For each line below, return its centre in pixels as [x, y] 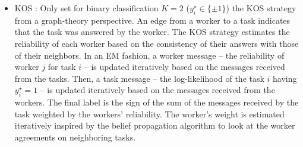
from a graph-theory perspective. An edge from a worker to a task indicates [152, 20]
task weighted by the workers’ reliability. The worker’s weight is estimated [149, 114]
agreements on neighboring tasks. [75, 137]
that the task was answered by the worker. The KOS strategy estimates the [152, 32]
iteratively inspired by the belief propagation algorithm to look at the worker [155, 125]
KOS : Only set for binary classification [86, 8]
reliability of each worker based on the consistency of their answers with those [157, 43]
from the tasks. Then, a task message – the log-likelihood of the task [139, 78]
